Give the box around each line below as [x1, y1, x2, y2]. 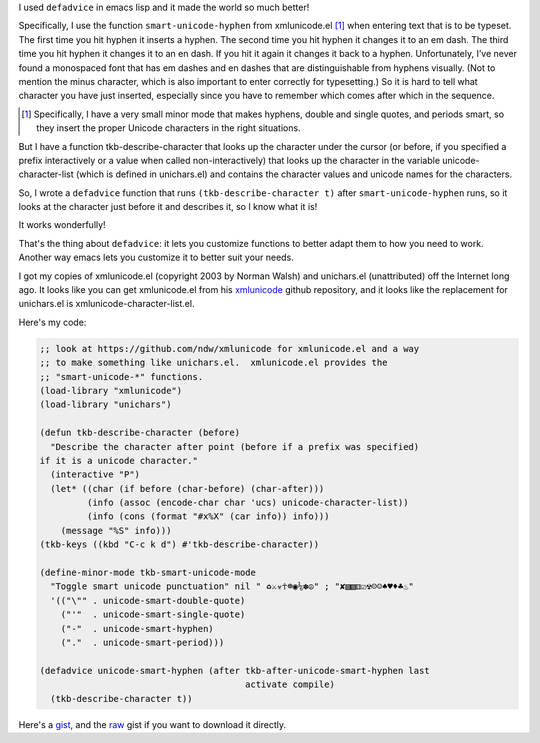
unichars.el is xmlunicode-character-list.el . [18, 298, 195, 310]
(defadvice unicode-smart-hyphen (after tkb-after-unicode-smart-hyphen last [39, 665, 430, 676]
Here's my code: [18, 316, 87, 328]
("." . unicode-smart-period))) [60, 637, 225, 648]
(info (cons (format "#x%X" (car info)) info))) [86, 511, 330, 522]
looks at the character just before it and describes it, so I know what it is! [18, 201, 318, 213]
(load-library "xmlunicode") [39, 385, 183, 396]
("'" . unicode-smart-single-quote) [60, 609, 246, 620]
